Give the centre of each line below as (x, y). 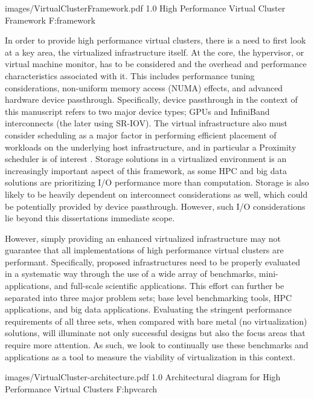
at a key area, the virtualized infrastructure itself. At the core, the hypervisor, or (155, 52)
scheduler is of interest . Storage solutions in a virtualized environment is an (146, 159)
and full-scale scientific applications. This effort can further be (169, 286)
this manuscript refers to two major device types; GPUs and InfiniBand (137, 111)
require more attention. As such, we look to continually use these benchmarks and (157, 345)
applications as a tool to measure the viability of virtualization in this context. (150, 356)
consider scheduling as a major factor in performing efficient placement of (141, 135)
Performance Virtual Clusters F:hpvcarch (81, 388)
